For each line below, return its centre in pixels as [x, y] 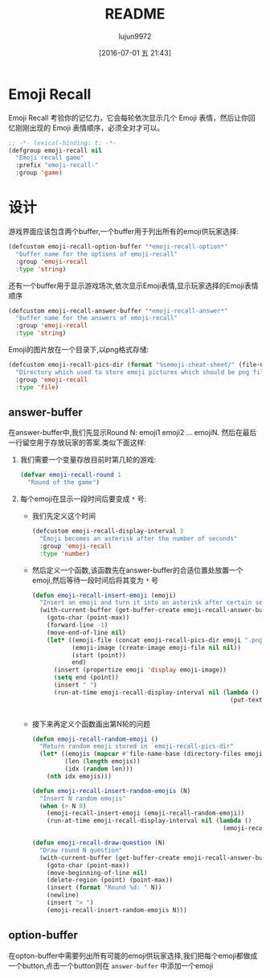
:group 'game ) [39, 173]
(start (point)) [99, 655]
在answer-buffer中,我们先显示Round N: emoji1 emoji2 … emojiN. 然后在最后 [133, 433]
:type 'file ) [37, 387]
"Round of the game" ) [64, 483]
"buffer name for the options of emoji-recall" [97, 254]
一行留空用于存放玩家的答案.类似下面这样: [78, 442]
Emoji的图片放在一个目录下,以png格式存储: [79, 349]
